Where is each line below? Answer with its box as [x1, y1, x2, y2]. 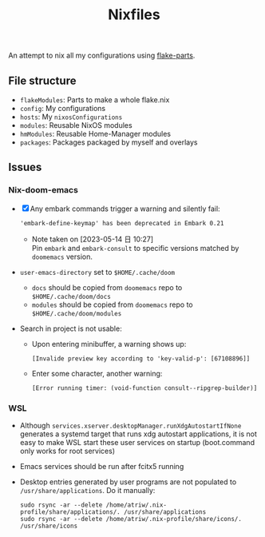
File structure [8, 74, 77, 87]
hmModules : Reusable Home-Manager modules [19, 129, 172, 138]
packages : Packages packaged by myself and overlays [19, 137, 198, 147]
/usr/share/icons [19, 522, 78, 530]
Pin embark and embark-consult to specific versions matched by [31, 243, 239, 253]
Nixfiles [107, 6, 161, 24]
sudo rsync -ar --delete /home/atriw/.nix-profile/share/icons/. [19, 515, 242, 523]
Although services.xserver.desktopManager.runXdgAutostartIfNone [19, 420, 242, 430]
